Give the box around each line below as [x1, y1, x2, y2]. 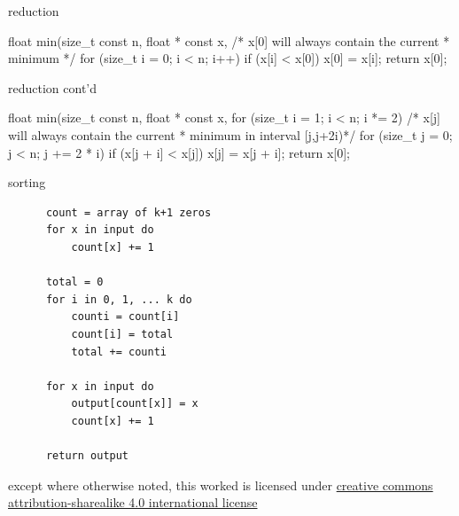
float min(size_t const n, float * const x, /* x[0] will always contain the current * [8, 31, 450, 50]
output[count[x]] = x [71, 397, 198, 410]
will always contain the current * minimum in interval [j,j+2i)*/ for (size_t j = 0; [8, 125, 453, 144]
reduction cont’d [8, 78, 97, 97]
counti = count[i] [71, 310, 180, 324]
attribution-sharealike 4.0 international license [8, 493, 258, 512]
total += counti [71, 345, 167, 358]
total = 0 [45, 276, 104, 289]
